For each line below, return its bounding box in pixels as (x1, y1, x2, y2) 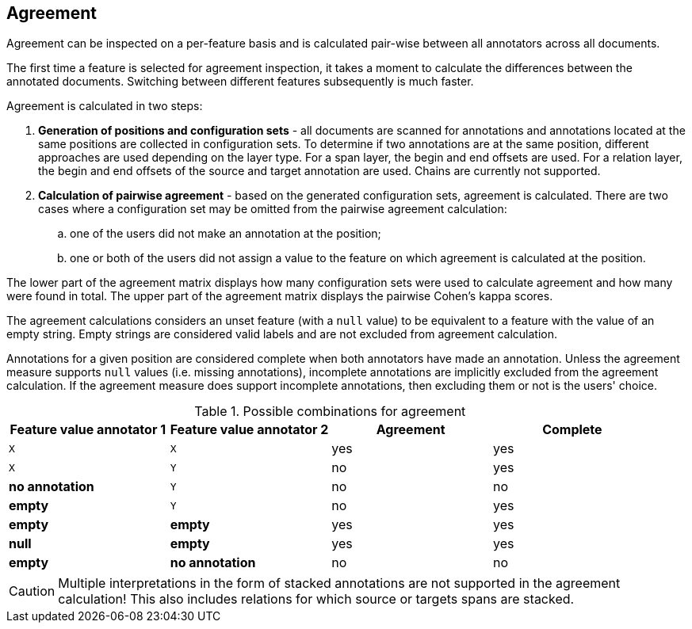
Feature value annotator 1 (10, 421, 166, 438)
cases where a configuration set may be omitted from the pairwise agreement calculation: (38, 202, 507, 216)
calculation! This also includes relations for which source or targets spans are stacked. (58, 591, 575, 608)
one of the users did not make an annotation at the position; (70, 227, 381, 241)
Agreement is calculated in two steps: (6, 99, 203, 113)
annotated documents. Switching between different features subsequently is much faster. (6, 74, 474, 89)
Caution (9, 583, 55, 600)
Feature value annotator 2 (170, 421, 329, 438)
